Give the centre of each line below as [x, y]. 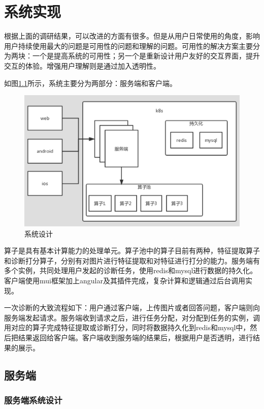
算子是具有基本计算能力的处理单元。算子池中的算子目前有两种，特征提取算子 [132, 251]
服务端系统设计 [33, 400]
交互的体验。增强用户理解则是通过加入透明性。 [82, 65]
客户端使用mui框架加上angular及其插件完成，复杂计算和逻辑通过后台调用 [125, 281]
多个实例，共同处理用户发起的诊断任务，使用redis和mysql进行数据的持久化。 [131, 270]
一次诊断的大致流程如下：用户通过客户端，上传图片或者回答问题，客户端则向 [132, 308]
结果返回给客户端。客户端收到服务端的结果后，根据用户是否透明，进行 [135, 337]
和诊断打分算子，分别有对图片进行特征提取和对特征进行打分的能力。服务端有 [132, 260]
